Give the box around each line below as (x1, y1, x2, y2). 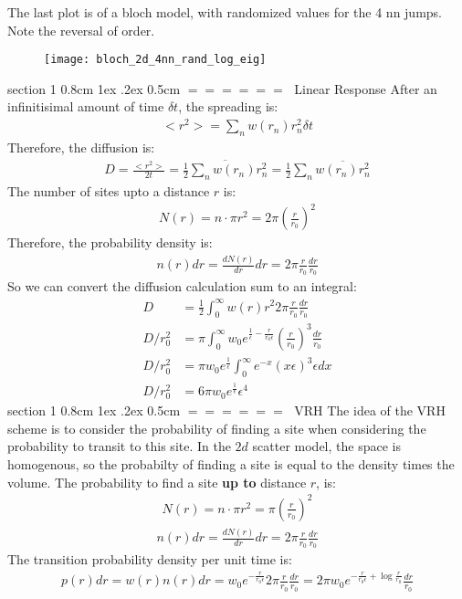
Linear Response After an (294, 79, 437, 98)
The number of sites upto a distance (7, 182, 210, 201)
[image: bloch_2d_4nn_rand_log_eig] (44, 53, 267, 67)
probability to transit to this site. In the (7, 436, 231, 456)
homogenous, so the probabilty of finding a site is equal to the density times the (7, 455, 455, 474)
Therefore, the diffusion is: (7, 137, 155, 156)
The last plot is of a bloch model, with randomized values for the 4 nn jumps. (7, 3, 442, 21)
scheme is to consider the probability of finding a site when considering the (7, 418, 426, 437)
